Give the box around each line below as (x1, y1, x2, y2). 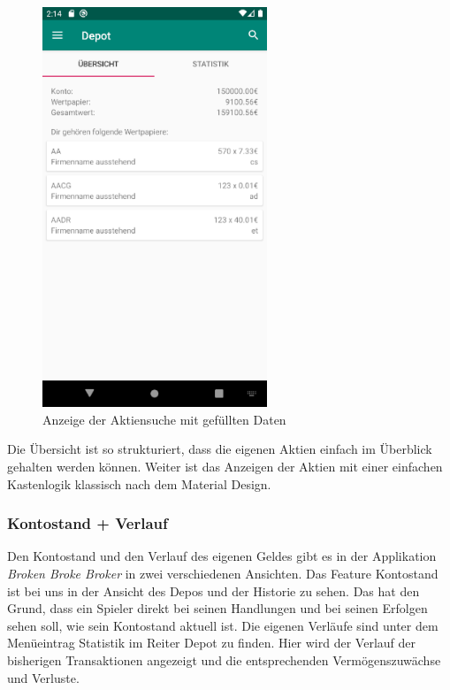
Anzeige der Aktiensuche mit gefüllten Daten (42, 410, 286, 428)
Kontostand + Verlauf (7, 512, 168, 534)
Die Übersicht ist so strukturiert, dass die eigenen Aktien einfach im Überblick (7, 440, 432, 458)
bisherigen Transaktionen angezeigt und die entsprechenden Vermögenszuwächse (7, 651, 441, 669)
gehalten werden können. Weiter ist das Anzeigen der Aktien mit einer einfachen (7, 457, 443, 476)
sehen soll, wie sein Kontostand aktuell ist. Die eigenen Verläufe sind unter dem (7, 616, 439, 634)
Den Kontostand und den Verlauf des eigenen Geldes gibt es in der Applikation (7, 547, 437, 565)
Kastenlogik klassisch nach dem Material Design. (7, 474, 271, 493)
